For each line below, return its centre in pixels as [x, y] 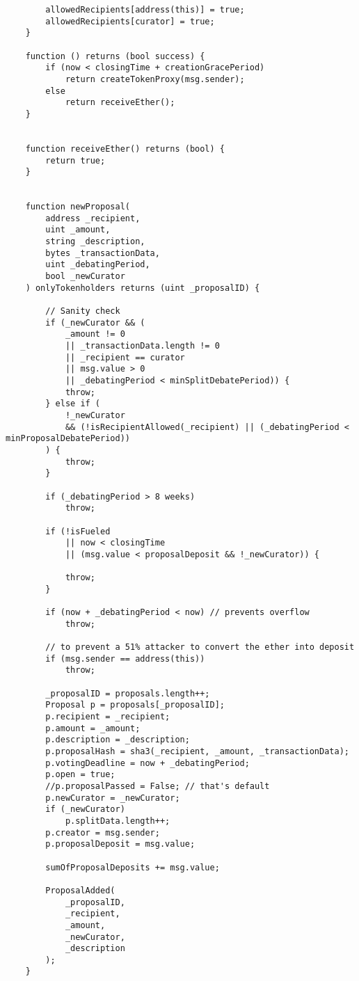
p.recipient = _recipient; [108, 717]
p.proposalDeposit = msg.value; [120, 844]
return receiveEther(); [120, 103]
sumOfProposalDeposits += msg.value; [133, 867]
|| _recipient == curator [125, 357]
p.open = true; [80, 775]
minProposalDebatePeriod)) [68, 439]
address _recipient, [93, 218]
